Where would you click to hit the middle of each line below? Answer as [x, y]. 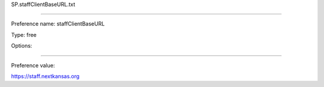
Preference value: [33, 65]
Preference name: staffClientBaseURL [58, 24]
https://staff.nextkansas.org [45, 76]
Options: [22, 46]
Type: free [24, 35]
